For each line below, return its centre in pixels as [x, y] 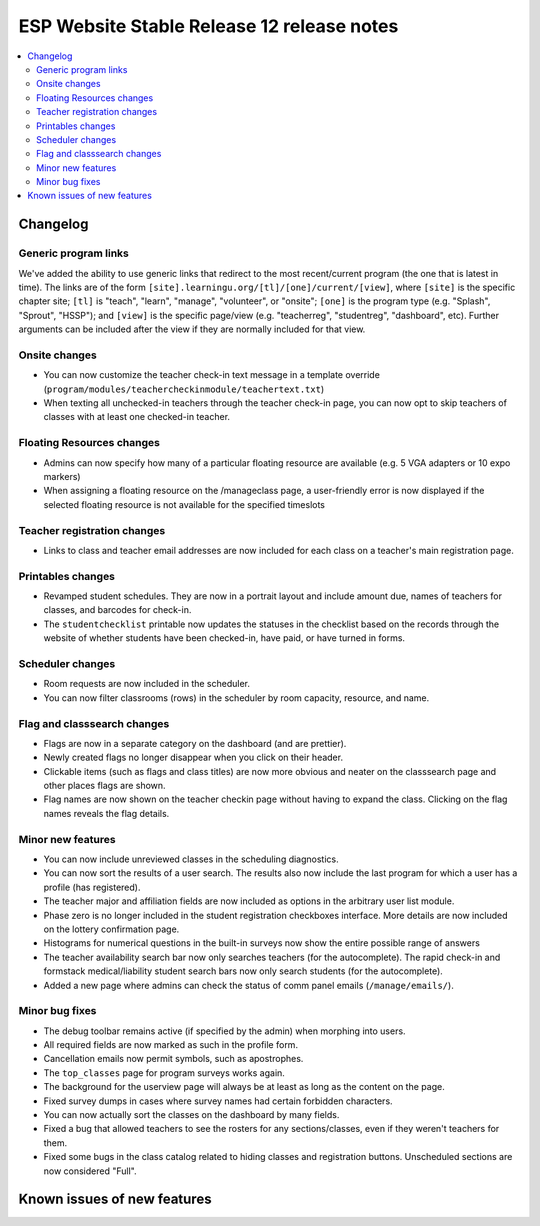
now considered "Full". [90, 1171]
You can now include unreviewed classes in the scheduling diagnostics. [191, 859]
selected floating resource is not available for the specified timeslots [184, 504]
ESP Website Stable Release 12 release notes [208, 26]
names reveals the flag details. [106, 813]
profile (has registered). [92, 887]
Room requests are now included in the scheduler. [146, 684]
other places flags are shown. [104, 786]
